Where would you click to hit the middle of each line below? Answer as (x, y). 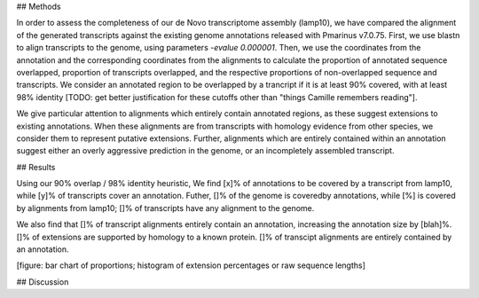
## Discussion (43, 282)
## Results (36, 167)
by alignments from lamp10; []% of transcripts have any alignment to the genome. (165, 208)
